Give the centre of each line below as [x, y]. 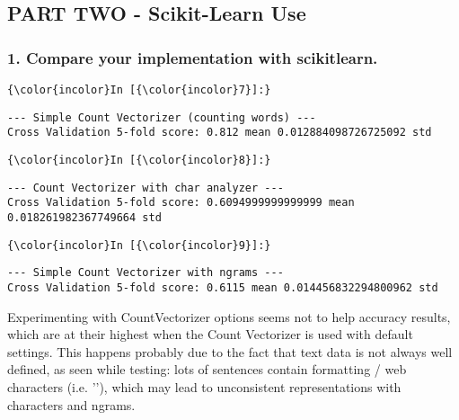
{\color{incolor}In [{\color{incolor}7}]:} [139, 90]
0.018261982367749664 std [84, 217]
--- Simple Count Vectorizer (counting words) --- [162, 117]
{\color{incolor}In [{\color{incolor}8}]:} [139, 160]
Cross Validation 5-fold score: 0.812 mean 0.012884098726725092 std [220, 133]
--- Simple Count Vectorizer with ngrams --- [146, 273]
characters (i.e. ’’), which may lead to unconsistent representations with [204, 386]
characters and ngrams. [71, 404]
